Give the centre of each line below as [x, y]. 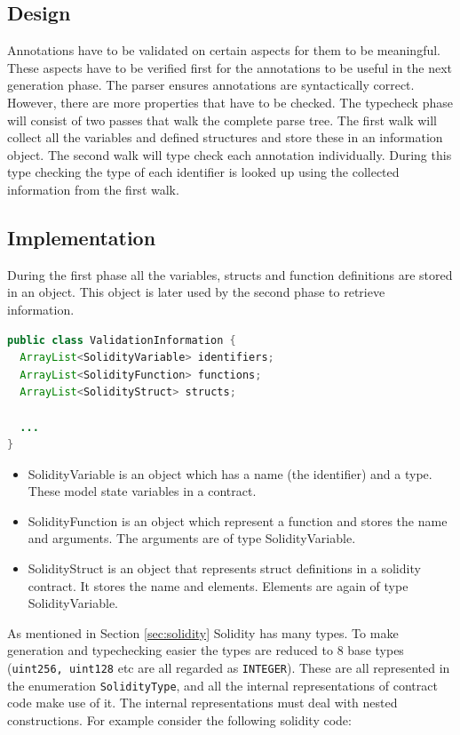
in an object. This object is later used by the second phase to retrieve [196, 292]
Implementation [82, 237]
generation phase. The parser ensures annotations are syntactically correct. [211, 85]
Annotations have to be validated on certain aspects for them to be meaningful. [224, 50]
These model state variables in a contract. [142, 491]
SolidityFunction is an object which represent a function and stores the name [238, 520]
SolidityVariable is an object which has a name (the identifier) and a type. [230, 473]
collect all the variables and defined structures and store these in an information [225, 137]
